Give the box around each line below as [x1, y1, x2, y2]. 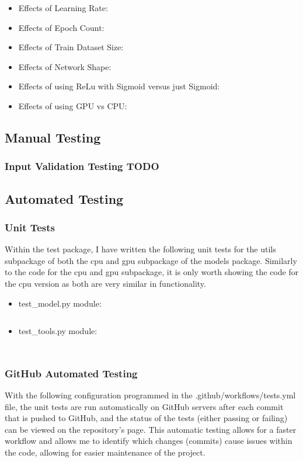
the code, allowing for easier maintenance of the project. [5, 446, 206, 458]
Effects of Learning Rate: [18, 2, 108, 13]
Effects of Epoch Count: [18, 21, 105, 33]
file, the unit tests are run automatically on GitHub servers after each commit [5, 400, 284, 412]
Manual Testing [5, 128, 101, 146]
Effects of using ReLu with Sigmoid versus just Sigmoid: [18, 80, 220, 92]
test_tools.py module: [18, 325, 97, 337]
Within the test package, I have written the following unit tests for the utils [5, 243, 276, 255]
